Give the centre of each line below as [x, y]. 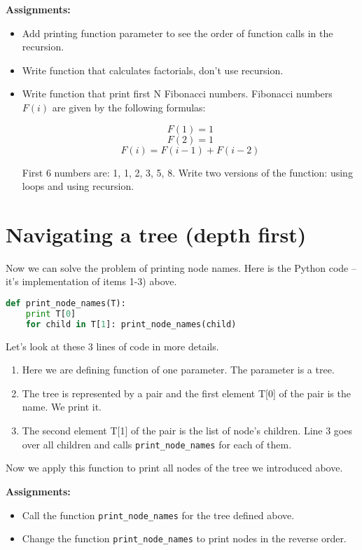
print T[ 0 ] [51, 314]
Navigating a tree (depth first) [156, 234]
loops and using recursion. [78, 186]
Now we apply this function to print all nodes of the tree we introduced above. [174, 468]
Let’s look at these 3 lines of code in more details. [112, 346]
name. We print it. [62, 407]
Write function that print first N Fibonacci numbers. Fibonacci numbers [177, 94]
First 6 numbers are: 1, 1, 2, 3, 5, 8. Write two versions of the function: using [187, 172]
